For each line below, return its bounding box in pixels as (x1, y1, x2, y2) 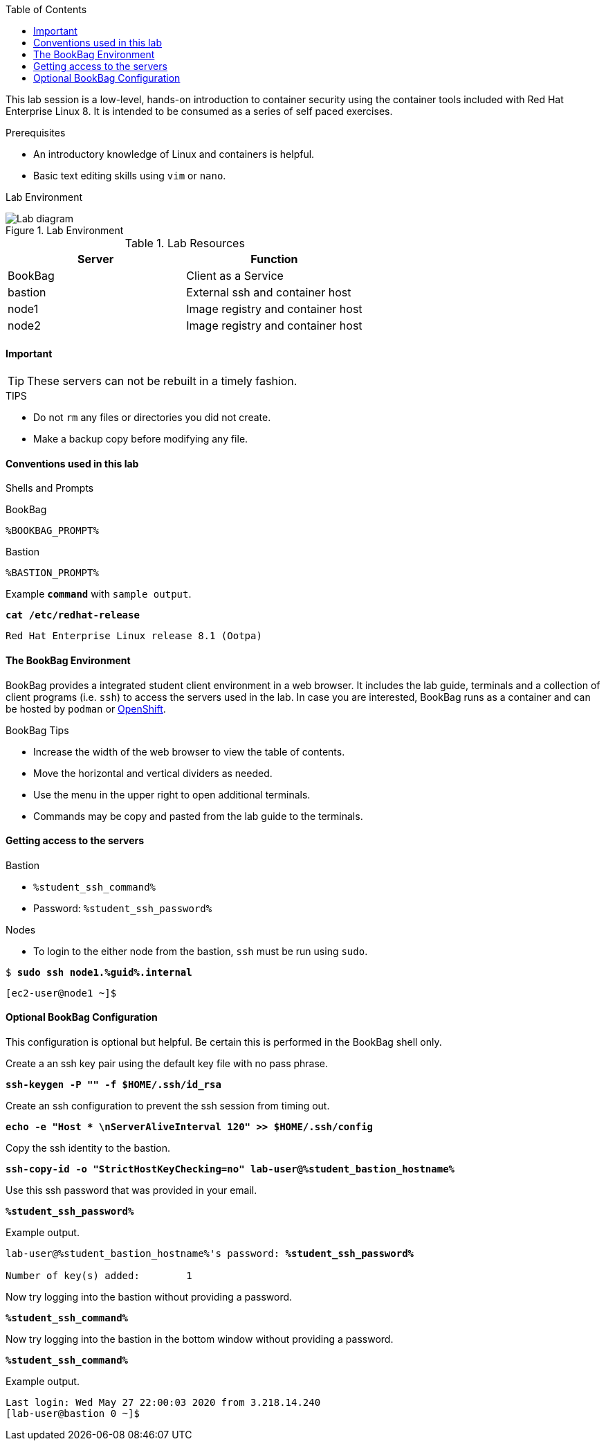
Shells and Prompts (6, 482, 94, 494)
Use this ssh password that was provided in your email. (6, 1184, 257, 1197)
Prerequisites (6, 127, 66, 139)
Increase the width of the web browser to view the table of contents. (33, 745, 345, 758)
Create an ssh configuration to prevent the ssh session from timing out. (6, 1100, 330, 1112)
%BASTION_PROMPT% (6, 567, 99, 579)
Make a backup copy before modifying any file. (33, 433, 248, 445)
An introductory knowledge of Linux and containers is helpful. (33, 148, 315, 160)
